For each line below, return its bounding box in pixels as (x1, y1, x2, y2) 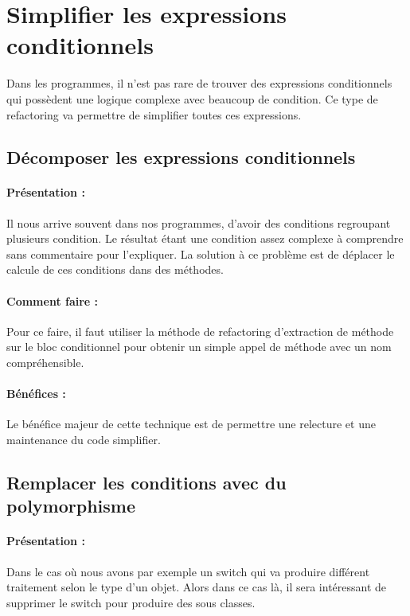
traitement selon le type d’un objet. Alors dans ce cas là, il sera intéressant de (6, 579, 387, 595)
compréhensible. (6, 354, 84, 371)
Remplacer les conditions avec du (6, 470, 287, 494)
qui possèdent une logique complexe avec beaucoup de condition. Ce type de (6, 90, 378, 107)
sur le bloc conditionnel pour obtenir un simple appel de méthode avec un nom (6, 338, 392, 355)
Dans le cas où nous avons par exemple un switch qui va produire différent (6, 563, 370, 579)
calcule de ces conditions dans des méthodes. (6, 261, 224, 278)
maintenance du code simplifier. (6, 431, 161, 448)
